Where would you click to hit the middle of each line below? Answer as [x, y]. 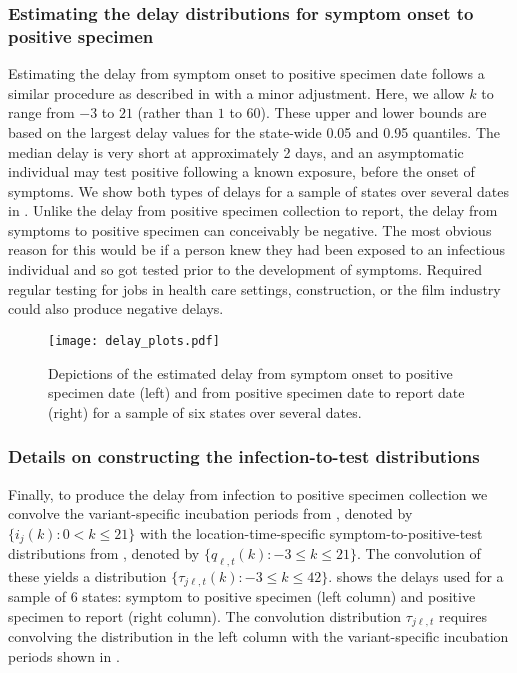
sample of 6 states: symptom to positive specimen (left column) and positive [242, 596]
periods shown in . [64, 656]
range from [41, 112]
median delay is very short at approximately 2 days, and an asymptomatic [236, 151]
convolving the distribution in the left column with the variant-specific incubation [258, 636]
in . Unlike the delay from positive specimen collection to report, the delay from [253, 210]
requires [462, 616]
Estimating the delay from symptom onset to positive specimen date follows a [246, 73]
